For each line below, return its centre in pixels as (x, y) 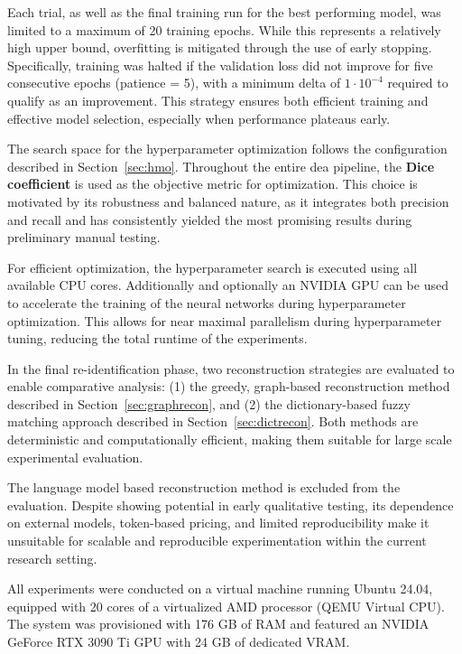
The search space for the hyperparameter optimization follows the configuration (227, 149)
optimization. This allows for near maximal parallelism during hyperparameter (225, 320)
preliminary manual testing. (84, 237)
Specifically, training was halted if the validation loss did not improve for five (220, 65)
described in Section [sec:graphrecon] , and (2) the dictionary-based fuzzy (209, 403)
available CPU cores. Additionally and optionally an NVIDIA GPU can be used (228, 285)
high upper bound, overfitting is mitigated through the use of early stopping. (220, 47)
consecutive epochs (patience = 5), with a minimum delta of (174, 83)
